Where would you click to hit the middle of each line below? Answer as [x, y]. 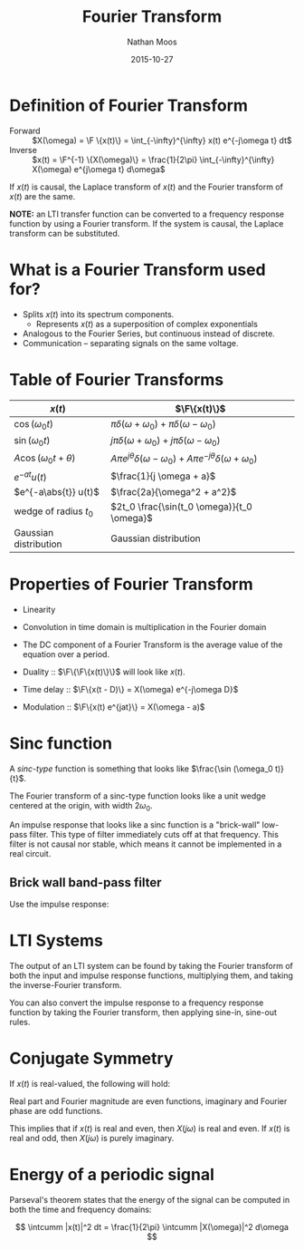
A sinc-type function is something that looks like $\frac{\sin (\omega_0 [141, 769]
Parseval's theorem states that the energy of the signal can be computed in [150, 1200]
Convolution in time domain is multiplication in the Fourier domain [144, 626]
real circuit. [30, 854]
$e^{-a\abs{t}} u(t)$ [57, 491]
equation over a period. [66, 654]
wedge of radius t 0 [53, 512]
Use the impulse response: [59, 905]
